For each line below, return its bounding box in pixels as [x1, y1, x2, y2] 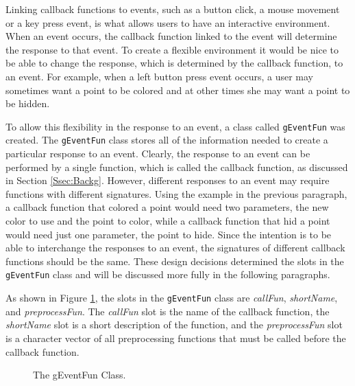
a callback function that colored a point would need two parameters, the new [5, 200, 329, 214]
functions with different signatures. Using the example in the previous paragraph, [5, 186, 347, 201]
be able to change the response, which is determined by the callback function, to [5, 56, 343, 70]
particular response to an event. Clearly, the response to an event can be [5, 146, 310, 161]
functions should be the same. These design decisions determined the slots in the [5, 253, 344, 268]
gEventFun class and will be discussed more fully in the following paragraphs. [5, 267, 330, 282]
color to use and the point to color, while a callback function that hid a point [5, 214, 330, 228]
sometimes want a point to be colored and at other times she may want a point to [5, 82, 350, 97]
